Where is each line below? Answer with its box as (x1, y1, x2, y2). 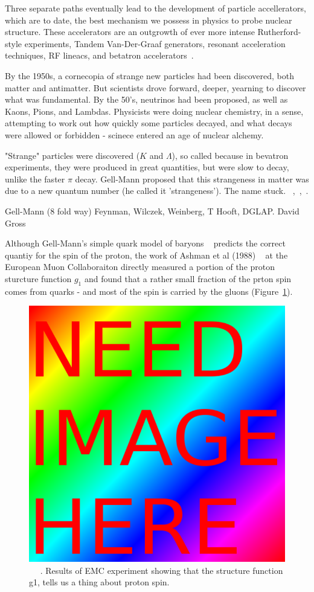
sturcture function (5, 272, 72, 285)
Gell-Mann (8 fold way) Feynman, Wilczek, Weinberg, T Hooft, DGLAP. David (5, 204, 300, 217)
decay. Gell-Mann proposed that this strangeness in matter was (75, 172, 309, 185)
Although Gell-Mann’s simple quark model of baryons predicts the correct (5, 237, 286, 249)
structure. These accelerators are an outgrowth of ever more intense (5, 25, 255, 38)
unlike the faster (5, 172, 65, 185)
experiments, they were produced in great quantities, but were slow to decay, (5, 161, 289, 173)
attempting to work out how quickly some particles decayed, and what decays (5, 117, 292, 129)
